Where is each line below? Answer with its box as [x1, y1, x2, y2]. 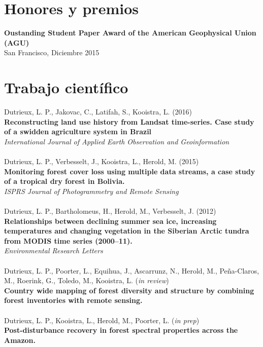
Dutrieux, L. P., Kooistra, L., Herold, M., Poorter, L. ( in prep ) [4, 315, 200, 325]
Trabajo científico [4, 77, 128, 98]
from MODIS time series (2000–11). [4, 235, 133, 246]
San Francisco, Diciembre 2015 [4, 47, 100, 58]
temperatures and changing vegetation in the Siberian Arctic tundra [4, 225, 249, 236]
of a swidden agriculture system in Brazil [4, 126, 152, 137]
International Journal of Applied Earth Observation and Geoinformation [4, 136, 229, 146]
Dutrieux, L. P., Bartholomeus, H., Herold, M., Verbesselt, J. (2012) [4, 205, 216, 216]
